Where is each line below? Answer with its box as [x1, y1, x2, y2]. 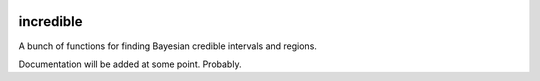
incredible [18, 13, 84, 30]
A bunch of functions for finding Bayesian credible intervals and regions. [18, 40, 317, 52]
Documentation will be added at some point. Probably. [18, 58, 242, 70]
